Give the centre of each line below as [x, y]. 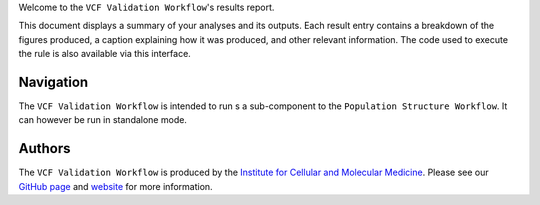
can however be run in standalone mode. [102, 120]
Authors [44, 148]
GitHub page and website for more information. [116, 186]
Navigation [53, 81]
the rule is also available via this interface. [105, 54]
